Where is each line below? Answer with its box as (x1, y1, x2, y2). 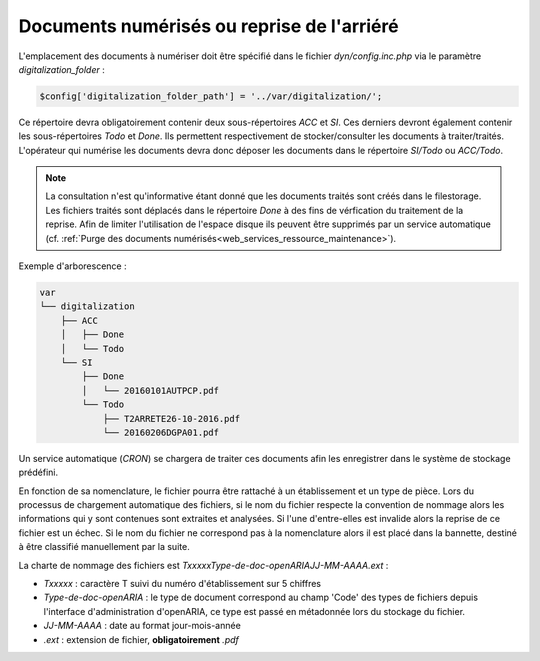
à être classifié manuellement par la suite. (18, 541, 190, 553)
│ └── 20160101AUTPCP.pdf (81, 385, 220, 396)
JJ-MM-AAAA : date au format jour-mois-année (43, 620, 242, 632)
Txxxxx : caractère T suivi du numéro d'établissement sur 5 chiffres (43, 578, 322, 590)
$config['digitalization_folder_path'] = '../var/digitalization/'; (39, 90, 383, 102)
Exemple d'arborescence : (18, 260, 127, 272)
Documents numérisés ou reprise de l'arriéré (18, 15, 399, 37)
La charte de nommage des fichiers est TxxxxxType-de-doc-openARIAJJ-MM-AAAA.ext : (18, 559, 389, 571)
